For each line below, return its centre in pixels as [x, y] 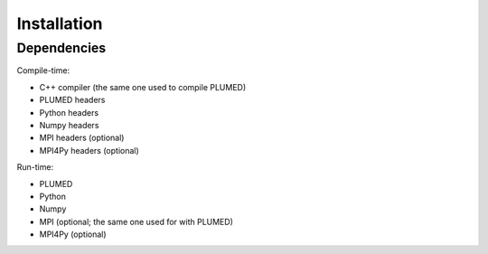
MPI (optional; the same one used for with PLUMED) [136, 221]
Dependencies [61, 48]
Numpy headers [69, 125]
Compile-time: [43, 71]
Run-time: [35, 167]
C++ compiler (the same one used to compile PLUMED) [143, 87]
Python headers [69, 112]
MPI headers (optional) [82, 138]
